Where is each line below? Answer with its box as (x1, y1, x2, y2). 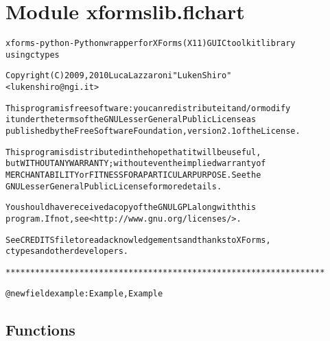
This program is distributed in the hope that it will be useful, (5, 147, 261, 157)
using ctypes (5, 49, 60, 60)
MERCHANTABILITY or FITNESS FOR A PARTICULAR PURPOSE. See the (5, 170, 261, 180)
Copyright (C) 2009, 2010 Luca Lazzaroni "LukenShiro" (5, 71, 232, 81)
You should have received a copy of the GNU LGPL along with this (5, 202, 257, 213)
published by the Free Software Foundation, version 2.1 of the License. (5, 126, 300, 137)
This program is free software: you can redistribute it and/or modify (5, 103, 291, 113)
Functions (5, 318, 75, 340)
